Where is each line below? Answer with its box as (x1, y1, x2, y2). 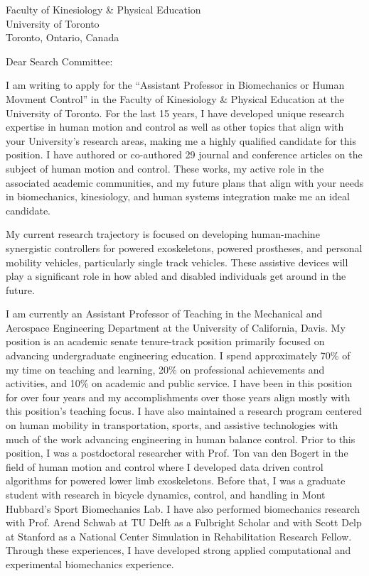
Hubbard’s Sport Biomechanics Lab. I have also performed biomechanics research (6, 501, 360, 516)
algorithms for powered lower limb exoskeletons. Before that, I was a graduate (6, 473, 346, 488)
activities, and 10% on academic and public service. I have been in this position (6, 376, 353, 391)
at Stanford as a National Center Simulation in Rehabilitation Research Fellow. (6, 528, 352, 543)
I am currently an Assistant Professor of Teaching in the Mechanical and (6, 306, 323, 321)
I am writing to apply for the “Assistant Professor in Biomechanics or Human (6, 77, 345, 92)
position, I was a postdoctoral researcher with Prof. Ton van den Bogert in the (6, 445, 348, 460)
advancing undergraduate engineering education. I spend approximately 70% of (6, 348, 351, 363)
